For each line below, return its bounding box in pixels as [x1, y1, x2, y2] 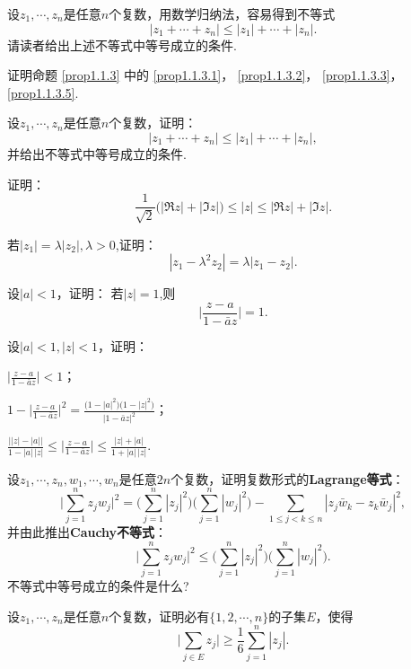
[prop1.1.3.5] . [7, 83, 79, 101]
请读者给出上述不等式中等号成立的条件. [7, 35, 237, 54]
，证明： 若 [56, 284, 124, 303]
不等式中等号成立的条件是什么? [7, 577, 189, 595]
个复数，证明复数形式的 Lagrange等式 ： [171, 469, 405, 488]
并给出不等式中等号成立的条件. [7, 144, 187, 163]
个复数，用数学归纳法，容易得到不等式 [109, 4, 336, 22]
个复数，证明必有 [109, 606, 210, 625]
